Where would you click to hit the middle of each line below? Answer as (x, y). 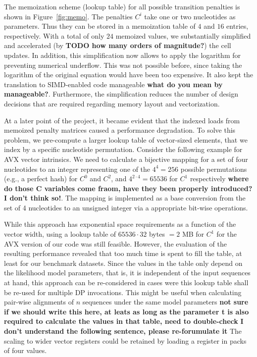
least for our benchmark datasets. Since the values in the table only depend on (123, 263)
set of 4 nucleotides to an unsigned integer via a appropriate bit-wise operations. (126, 207)
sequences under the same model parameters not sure (165, 302)
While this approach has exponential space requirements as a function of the (120, 224)
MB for (193, 234)
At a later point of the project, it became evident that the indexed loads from (122, 120)
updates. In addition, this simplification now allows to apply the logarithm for (123, 55)
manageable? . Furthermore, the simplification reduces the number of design (121, 94)
